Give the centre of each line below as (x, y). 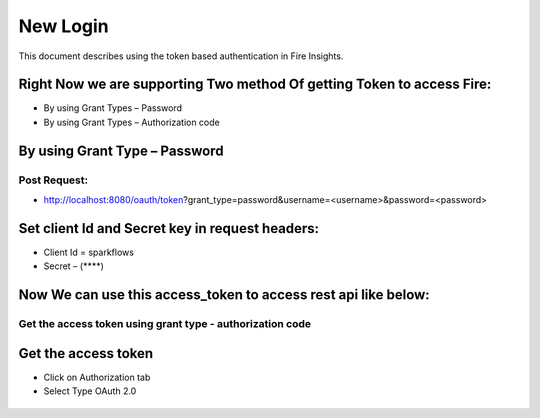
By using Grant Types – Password (113, 108)
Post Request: (53, 180)
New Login (63, 26)
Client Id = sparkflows (89, 252)
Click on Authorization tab (97, 377)
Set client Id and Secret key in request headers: (169, 228)
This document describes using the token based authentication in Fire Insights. (181, 56)
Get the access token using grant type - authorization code (165, 324)
